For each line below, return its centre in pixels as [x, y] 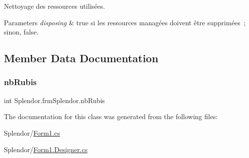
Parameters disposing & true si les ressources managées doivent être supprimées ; [125, 22]
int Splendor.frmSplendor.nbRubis [55, 100]
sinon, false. [21, 32]
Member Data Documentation [81, 58]
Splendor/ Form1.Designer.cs [46, 149]
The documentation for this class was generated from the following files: [111, 116]
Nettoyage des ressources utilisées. [55, 6]
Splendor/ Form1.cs [32, 132]
